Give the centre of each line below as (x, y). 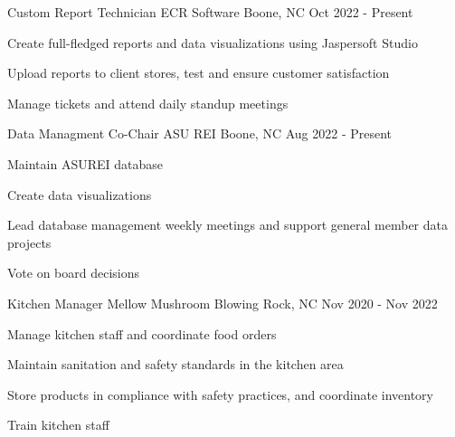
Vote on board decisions (74, 273)
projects (29, 242)
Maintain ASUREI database (85, 163)
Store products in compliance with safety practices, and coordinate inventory (221, 394)
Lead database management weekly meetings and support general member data (228, 225)
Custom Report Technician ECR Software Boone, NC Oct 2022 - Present (210, 12)
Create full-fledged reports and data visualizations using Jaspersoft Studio (213, 42)
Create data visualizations (80, 194)
